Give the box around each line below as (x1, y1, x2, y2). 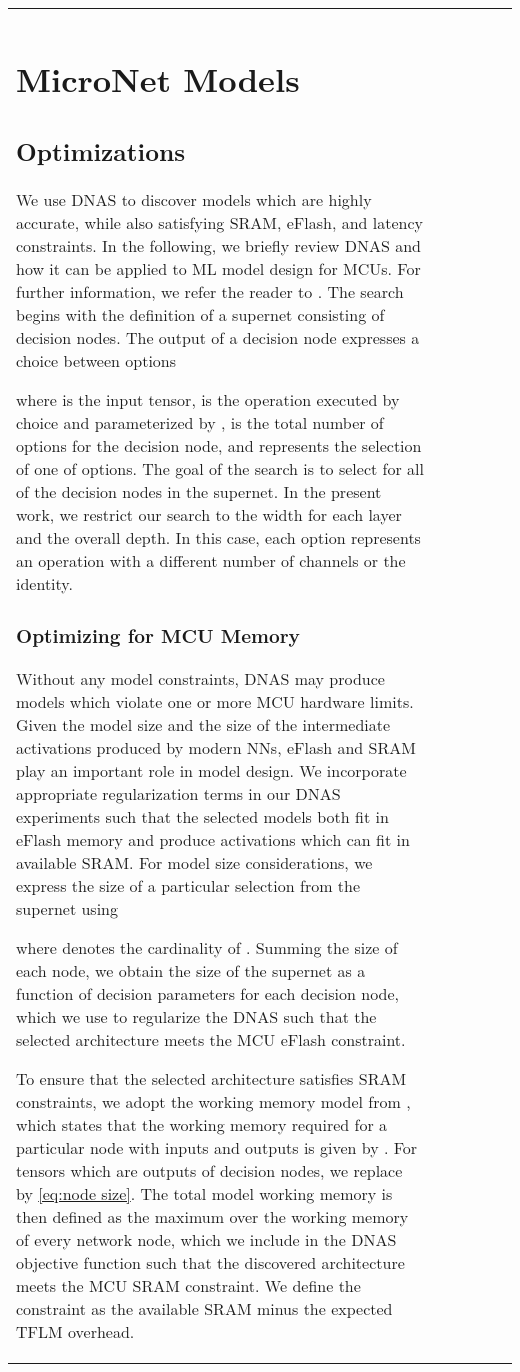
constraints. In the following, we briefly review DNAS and (16, 234, 421, 258)
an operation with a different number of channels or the (16, 549, 406, 573)
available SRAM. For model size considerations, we (16, 851, 373, 875)
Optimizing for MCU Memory (16, 621, 300, 649)
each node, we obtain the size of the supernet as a (16, 959, 366, 983)
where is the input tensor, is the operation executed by (16, 388, 400, 412)
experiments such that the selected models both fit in (16, 805, 389, 829)
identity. (16, 572, 73, 596)
